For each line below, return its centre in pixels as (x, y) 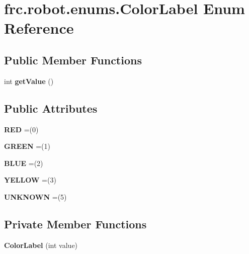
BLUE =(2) (24, 163)
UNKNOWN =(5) (35, 196)
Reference (39, 28)
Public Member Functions (73, 60)
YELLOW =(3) (30, 180)
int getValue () (29, 81)
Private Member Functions (75, 224)
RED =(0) (21, 129)
